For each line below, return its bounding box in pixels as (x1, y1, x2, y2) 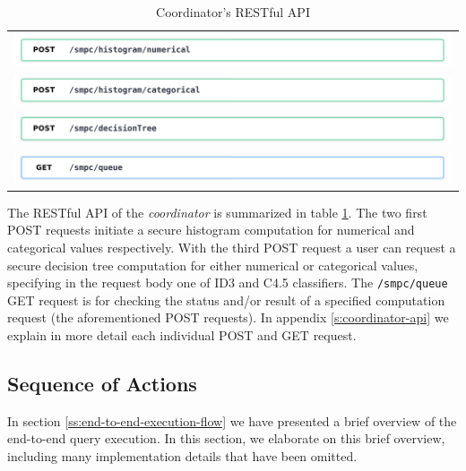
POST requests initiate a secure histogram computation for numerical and (7, 220, 415, 239)
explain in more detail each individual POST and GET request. (7, 325, 357, 344)
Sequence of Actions (7, 369, 197, 397)
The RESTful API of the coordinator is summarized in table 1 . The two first (7, 202, 427, 221)
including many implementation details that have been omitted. (7, 446, 358, 465)
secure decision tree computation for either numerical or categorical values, (7, 255, 419, 274)
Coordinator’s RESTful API (156, 3, 310, 21)
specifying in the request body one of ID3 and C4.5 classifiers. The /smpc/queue (7, 273, 448, 292)
